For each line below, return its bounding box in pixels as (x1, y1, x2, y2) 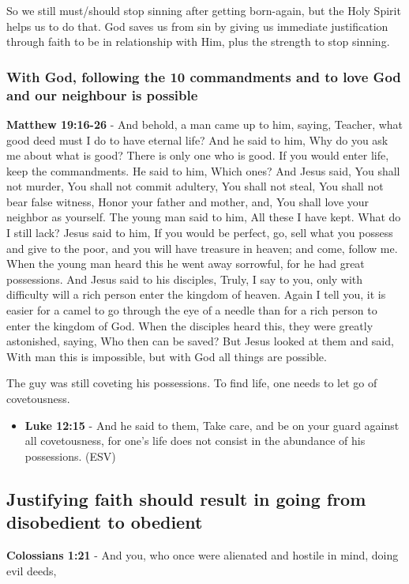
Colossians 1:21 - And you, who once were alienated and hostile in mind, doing (6, 546, 399, 563)
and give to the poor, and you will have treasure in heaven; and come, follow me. (6, 239, 398, 256)
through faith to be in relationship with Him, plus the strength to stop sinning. (6, 33, 390, 50)
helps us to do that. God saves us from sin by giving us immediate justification (6, 17, 388, 34)
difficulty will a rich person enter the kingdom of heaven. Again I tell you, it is (6, 286, 386, 303)
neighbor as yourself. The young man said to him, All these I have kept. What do (6, 209, 401, 225)
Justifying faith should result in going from (6, 486, 366, 511)
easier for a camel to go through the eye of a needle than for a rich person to (6, 302, 377, 318)
